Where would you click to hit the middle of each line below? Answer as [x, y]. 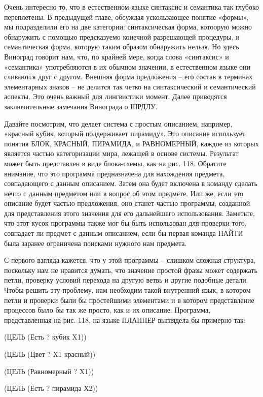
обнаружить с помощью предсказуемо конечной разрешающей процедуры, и [122, 36]
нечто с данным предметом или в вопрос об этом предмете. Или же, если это [124, 193]
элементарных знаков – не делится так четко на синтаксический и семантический [130, 86]
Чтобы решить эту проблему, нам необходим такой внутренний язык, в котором [127, 290]
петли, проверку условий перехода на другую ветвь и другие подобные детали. [126, 280]
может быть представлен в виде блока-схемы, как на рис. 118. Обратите [115, 163]
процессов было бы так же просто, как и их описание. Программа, [107, 310]
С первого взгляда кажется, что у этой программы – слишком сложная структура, [130, 260]
